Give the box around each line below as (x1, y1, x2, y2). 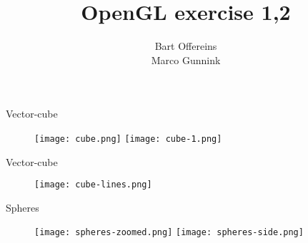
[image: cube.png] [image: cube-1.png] (34, 133, 222, 144)
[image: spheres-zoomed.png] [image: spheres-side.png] (34, 227, 304, 238)
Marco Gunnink (151, 52, 221, 67)
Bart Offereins (154, 38, 217, 53)
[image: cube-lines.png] (34, 180, 152, 190)
